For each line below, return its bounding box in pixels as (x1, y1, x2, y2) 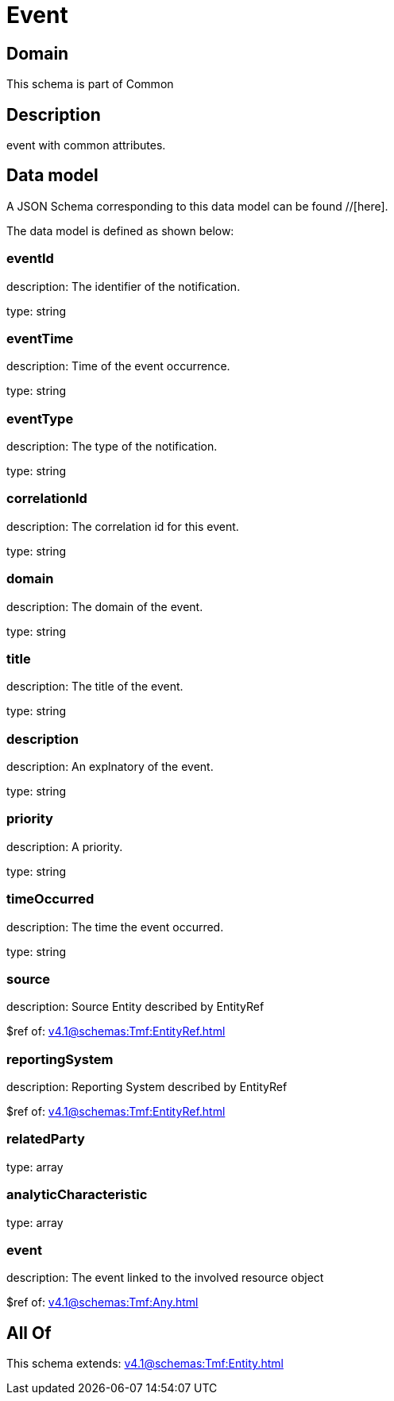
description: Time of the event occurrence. (6, 359, 230, 373)
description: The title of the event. (6, 679, 183, 694)
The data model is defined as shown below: (6, 223, 234, 238)
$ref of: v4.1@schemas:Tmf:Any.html (6, 1295, 199, 1310)
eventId (6, 250, 54, 267)
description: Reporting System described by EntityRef (6, 1080, 288, 1094)
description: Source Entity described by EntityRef (6, 1000, 265, 1014)
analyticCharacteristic (6, 1186, 148, 1203)
